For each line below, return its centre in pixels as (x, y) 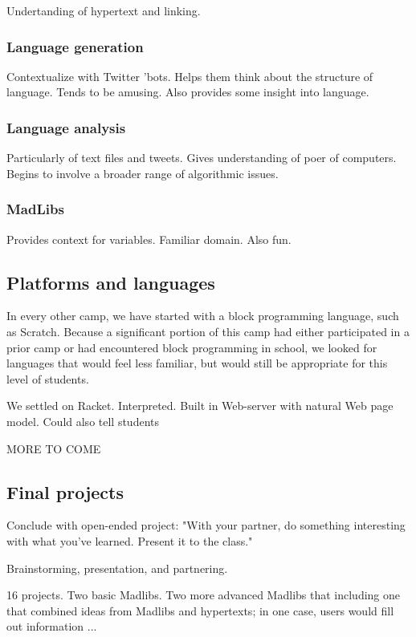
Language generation (75, 46)
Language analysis (66, 127)
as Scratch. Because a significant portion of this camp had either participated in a (208, 332)
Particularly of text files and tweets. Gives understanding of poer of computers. (202, 158)
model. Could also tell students (83, 421)
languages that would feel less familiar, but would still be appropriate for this (197, 363)
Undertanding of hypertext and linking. (104, 10)
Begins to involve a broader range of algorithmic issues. (143, 173)
